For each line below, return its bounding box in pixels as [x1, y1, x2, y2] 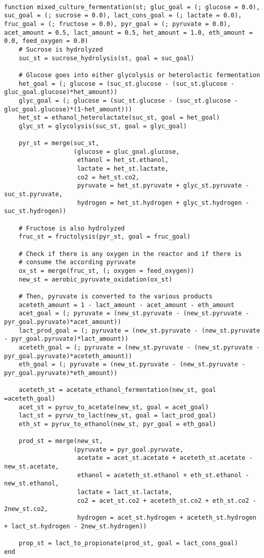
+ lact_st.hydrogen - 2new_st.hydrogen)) [4, 522, 147, 530]
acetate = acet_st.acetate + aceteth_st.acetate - [77, 454, 253, 462]
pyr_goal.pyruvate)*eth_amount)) [4, 369, 117, 377]
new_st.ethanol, [4, 480, 59, 487]
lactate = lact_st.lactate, [77, 489, 173, 496]
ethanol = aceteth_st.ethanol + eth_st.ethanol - [77, 471, 249, 479]
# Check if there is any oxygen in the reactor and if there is [18, 250, 242, 258]
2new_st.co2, [4, 505, 48, 513]
